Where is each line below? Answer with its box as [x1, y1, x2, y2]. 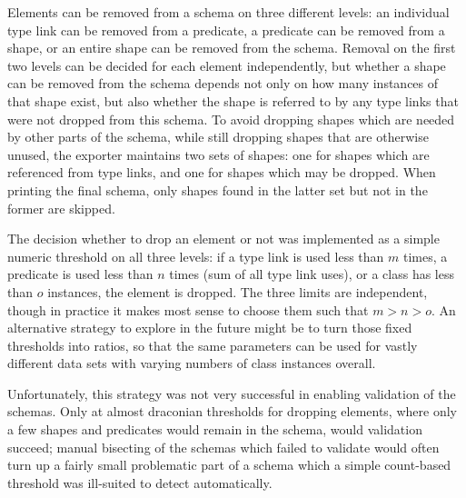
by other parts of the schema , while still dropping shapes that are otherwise [7, 127, 429, 146]
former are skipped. [7, 198, 115, 217]
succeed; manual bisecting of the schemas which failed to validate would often [7, 437, 440, 456]
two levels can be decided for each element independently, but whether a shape [7, 55, 446, 75]
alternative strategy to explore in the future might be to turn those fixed [7, 318, 412, 337]
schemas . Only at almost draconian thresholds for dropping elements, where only [7, 402, 457, 421]
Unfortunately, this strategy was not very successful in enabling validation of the [7, 383, 456, 403]
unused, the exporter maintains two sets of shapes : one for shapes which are [7, 144, 430, 164]
